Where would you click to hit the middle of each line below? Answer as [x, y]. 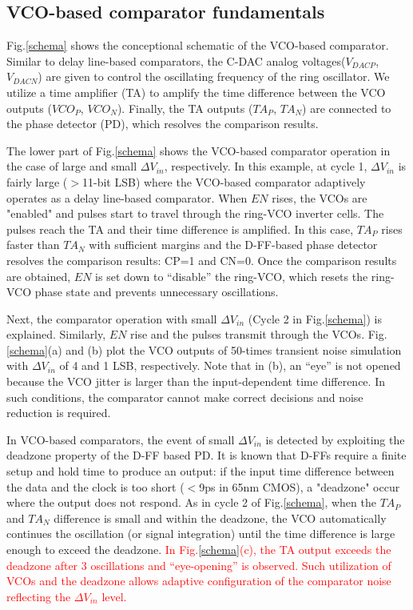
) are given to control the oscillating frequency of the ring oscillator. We [214, 76]
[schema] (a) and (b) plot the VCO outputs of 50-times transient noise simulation [204, 349]
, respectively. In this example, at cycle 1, [266, 166]
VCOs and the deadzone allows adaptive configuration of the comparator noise [199, 581]
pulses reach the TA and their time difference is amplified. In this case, [180, 229]
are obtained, [39, 276]
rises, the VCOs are [320, 197]
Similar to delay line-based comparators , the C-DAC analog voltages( [176, 60]
